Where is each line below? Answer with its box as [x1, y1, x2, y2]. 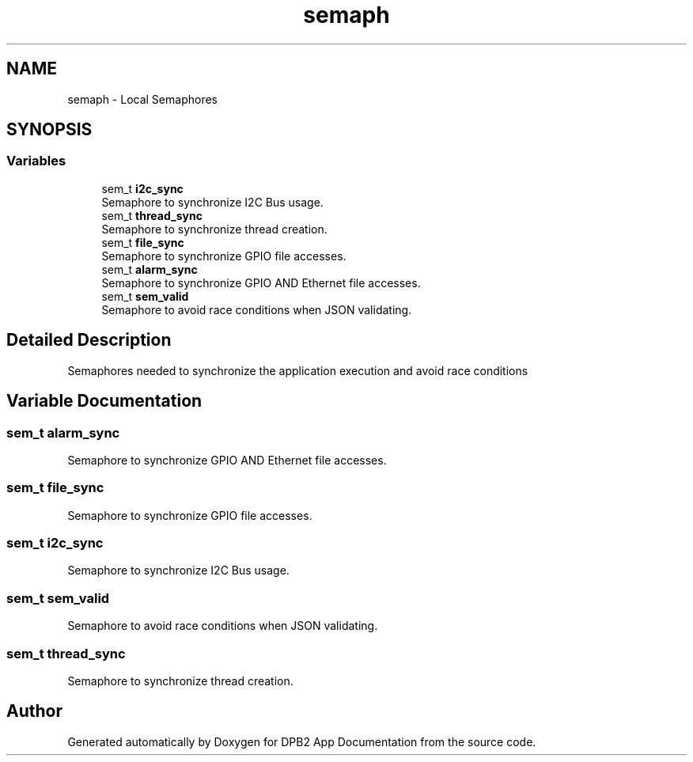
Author [6, 701, 62, 722]
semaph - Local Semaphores [67, 92, 218, 106]
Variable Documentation [6, 391, 203, 411]
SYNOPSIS [6, 119, 93, 140]
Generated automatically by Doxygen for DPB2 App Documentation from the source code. [67, 734, 536, 749]
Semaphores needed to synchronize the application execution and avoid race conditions [67, 363, 528, 377]
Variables [6, 153, 66, 169]
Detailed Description [6, 330, 172, 351]
